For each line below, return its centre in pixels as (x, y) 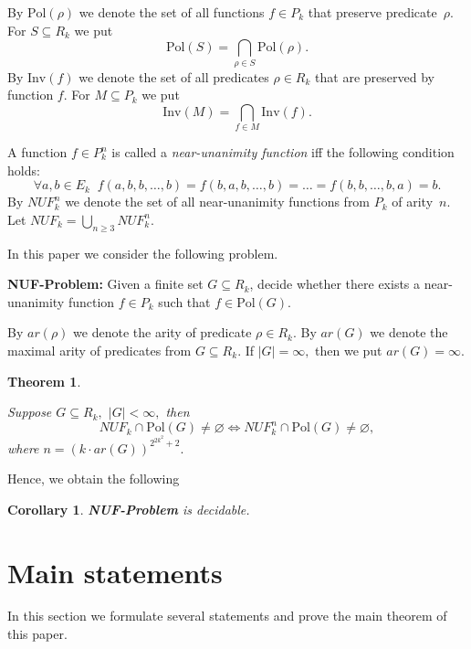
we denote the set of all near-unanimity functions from (218, 202)
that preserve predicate (372, 12)
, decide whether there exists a (335, 284)
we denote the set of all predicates (174, 76)
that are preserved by (375, 76)
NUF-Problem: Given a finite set (105, 284)
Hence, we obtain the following (94, 479)
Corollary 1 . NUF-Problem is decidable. (129, 509)
